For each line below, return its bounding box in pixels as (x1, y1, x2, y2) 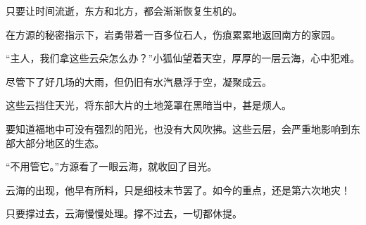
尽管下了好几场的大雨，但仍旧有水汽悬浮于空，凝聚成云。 (6, 74, 272, 89)
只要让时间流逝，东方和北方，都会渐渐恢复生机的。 (6, 4, 242, 18)
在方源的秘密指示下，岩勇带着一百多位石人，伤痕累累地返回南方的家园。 (6, 27, 341, 41)
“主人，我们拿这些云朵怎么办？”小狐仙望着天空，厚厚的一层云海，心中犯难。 (6, 51, 360, 65)
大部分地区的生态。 (15, 135, 104, 150)
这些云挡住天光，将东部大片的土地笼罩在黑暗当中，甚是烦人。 (6, 98, 291, 112)
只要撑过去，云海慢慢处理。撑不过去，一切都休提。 (6, 206, 242, 221)
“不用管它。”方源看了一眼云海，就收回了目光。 (6, 159, 217, 174)
